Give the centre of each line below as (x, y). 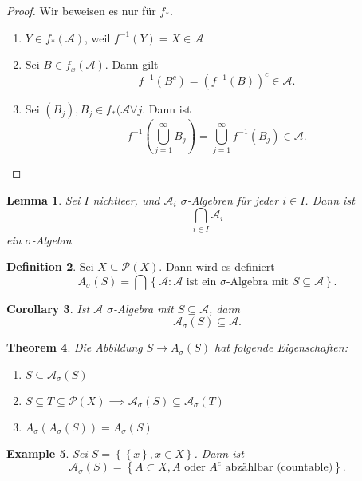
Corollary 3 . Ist (48, 308)
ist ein (201, 282)
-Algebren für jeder (233, 199)
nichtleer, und (126, 199)
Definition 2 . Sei (50, 266)
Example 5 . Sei (47, 453)
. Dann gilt (132, 64)
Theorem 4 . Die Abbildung (75, 347)
